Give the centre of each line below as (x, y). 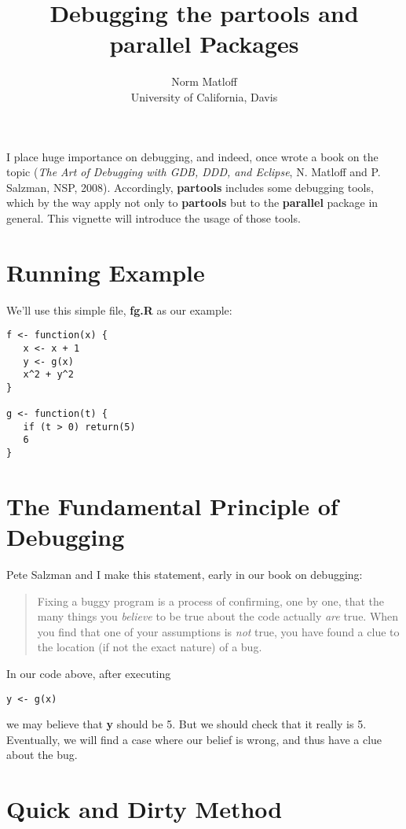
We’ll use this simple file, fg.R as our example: (119, 309)
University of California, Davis (204, 96)
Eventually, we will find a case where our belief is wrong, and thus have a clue (194, 739)
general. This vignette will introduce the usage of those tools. (154, 217)
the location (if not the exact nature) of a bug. (150, 647)
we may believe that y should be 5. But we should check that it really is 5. (187, 724)
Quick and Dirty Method (144, 809)
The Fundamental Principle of (172, 505)
